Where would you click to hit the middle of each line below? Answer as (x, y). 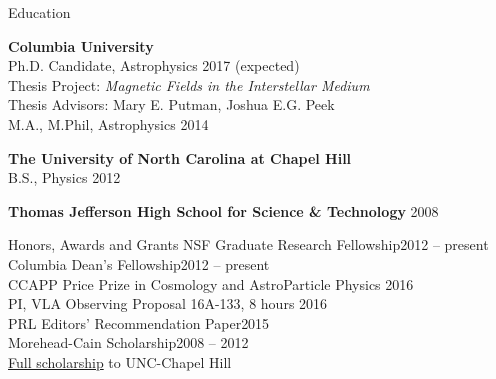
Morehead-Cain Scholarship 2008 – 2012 (128, 342)
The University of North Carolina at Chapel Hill (180, 157)
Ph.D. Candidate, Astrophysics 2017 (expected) (154, 65)
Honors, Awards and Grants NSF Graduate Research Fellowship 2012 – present (248, 244)
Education (39, 12)
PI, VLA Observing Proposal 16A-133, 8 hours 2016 (168, 303)
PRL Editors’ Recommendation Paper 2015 (139, 322)
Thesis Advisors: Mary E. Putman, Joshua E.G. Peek (171, 104)
